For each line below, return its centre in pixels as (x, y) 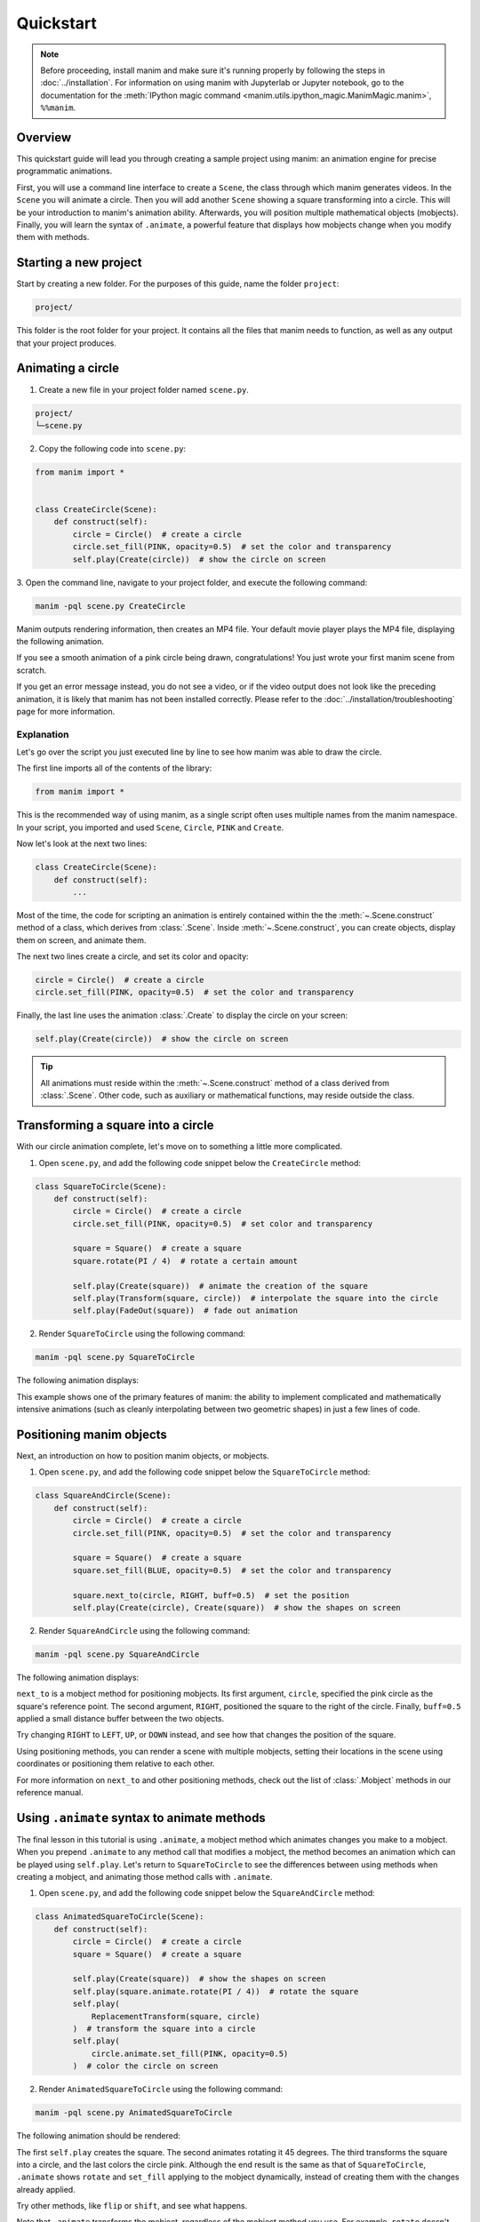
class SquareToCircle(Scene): (101, 1186)
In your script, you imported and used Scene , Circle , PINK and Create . (150, 827)
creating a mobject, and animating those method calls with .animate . (144, 1877)
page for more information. (66, 711)
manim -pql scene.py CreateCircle (110, 606)
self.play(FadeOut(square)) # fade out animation (185, 1311)
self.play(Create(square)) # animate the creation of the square (220, 1286)
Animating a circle (68, 368)
